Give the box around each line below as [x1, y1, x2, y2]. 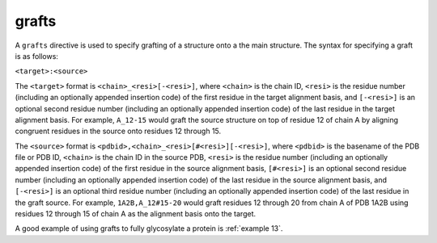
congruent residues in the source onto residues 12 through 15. [15, 126, 222, 136]
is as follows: [15, 51, 58, 61]
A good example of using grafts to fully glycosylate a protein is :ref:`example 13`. [15, 224, 283, 233]
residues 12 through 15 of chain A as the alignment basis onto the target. [15, 209, 257, 219]
